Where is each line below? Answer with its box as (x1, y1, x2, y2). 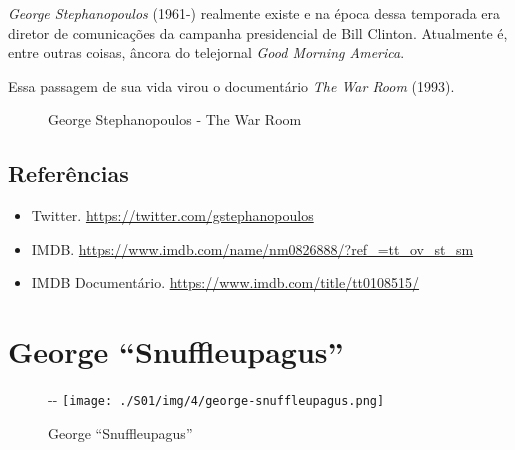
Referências (8, 158, 129, 189)
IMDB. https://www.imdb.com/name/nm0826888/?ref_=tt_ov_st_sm (31, 238, 474, 259)
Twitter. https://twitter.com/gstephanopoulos (31, 205, 314, 226)
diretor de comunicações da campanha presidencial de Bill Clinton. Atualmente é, (8, 22, 508, 43)
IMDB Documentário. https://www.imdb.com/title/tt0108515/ (31, 272, 420, 293)
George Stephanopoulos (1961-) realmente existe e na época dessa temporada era (8, 3, 501, 23)
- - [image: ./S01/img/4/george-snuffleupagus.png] (48, 389, 385, 410)
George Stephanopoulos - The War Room (48, 109, 302, 130)
